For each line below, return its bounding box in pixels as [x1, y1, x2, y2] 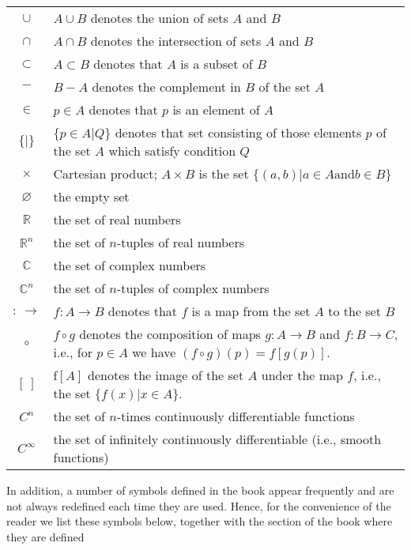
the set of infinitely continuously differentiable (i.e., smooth [53, 430, 382, 448]
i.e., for [53, 343, 92, 361]
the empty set [53, 187, 130, 205]
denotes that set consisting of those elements [115, 123, 362, 141]
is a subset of [180, 55, 253, 73]
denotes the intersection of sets [90, 32, 262, 50]
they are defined [6, 528, 85, 544]
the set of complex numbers [53, 256, 206, 274]
